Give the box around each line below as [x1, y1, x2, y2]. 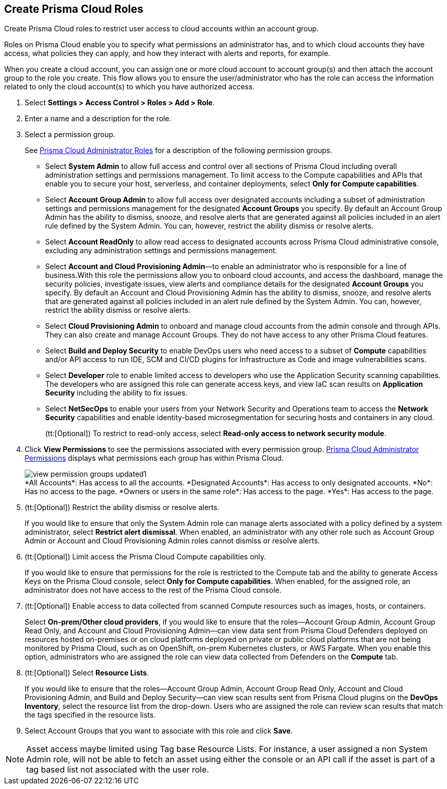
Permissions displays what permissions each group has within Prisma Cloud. [25, 454, 284, 463]
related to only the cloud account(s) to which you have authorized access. [4, 82, 255, 91]
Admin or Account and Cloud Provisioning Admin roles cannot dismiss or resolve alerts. [25, 536, 320, 546]
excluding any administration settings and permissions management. [45, 246, 278, 255]
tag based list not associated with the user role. [26, 764, 209, 775]
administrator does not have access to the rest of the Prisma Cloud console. [25, 586, 282, 595]
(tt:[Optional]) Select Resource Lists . [25, 668, 149, 678]
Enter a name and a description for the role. [25, 114, 171, 123]
